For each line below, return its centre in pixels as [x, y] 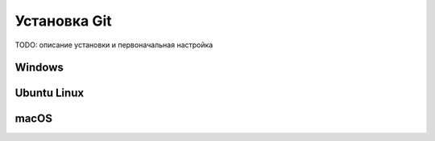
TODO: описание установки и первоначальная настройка [114, 45]
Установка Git [63, 21]
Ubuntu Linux [50, 93]
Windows [39, 68]
